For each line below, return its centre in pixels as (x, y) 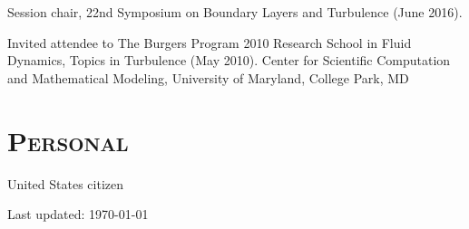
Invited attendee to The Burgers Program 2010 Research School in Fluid (210, 42)
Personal (68, 140)
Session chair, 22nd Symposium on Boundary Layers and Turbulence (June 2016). (235, 12)
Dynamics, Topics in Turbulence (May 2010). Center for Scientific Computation (229, 60)
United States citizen (66, 183)
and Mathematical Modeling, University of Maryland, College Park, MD (208, 77)
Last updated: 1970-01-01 (78, 214)
